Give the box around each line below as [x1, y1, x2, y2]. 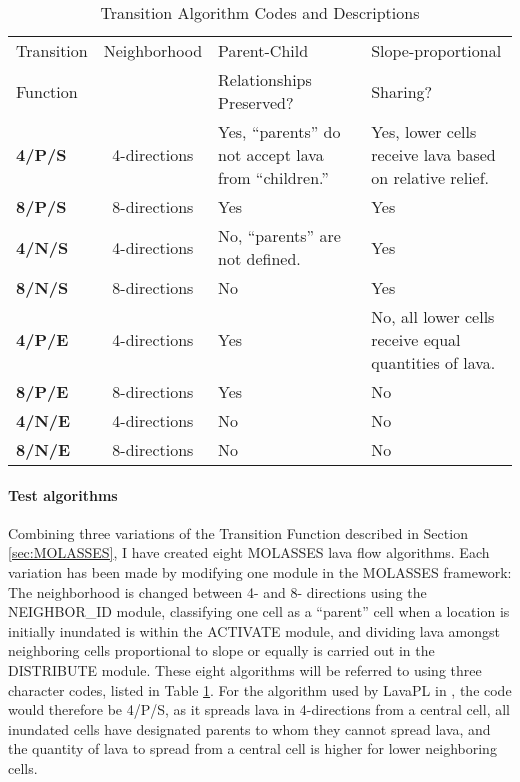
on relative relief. [371, 166, 490, 189]
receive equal [371, 328, 461, 351]
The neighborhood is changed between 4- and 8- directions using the [8, 581, 427, 602]
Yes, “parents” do [218, 120, 341, 143]
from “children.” [218, 166, 329, 189]
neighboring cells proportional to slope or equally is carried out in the [8, 640, 435, 661]
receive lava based [371, 143, 496, 166]
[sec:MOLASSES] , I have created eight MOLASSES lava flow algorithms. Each [8, 542, 490, 563]
